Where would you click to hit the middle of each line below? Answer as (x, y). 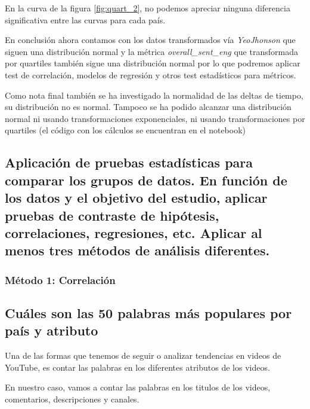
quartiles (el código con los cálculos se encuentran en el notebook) (125, 130)
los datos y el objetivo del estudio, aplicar (136, 198)
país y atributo (52, 330)
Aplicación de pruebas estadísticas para (129, 162)
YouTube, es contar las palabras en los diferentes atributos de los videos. (137, 367)
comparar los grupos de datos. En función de (146, 180)
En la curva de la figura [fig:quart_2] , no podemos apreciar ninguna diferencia (148, 8)
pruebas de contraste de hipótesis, (112, 215)
